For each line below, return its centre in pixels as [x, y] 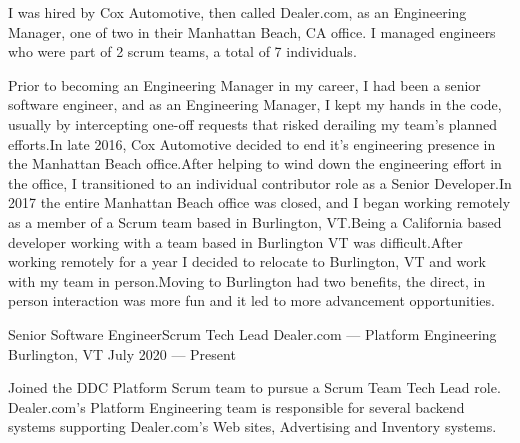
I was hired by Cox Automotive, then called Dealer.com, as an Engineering [237, 12]
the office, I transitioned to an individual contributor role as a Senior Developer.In [260, 182]
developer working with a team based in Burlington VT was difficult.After [235, 241]
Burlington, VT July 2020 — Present [122, 353]
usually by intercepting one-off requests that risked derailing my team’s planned [252, 123]
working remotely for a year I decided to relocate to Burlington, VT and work [247, 261]
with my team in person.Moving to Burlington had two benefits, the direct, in [247, 280]
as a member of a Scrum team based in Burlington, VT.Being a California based [255, 221]
